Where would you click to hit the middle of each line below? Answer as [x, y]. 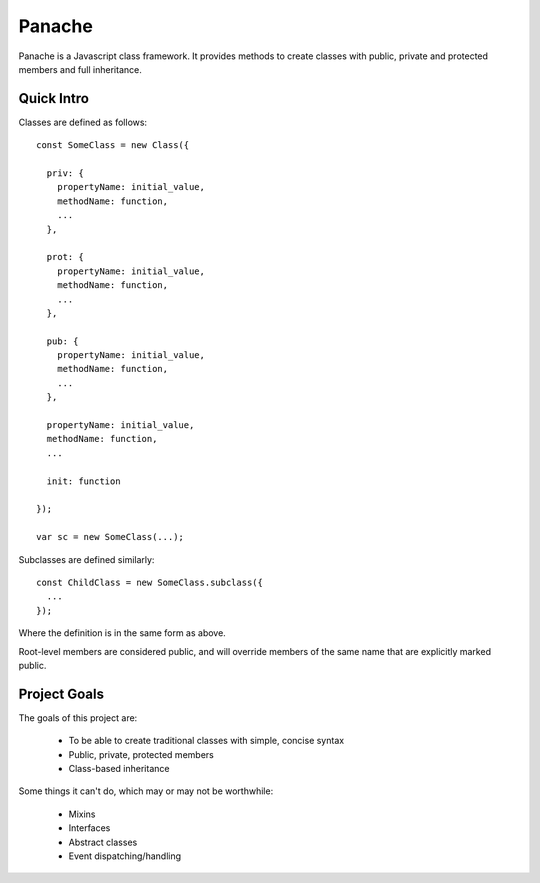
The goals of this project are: [78, 717]
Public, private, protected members [141, 754]
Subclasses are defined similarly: [86, 559]
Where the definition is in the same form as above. [122, 633]
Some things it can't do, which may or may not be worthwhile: [146, 791]
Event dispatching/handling [125, 856]
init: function [83, 481]
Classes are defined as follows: [83, 122]
